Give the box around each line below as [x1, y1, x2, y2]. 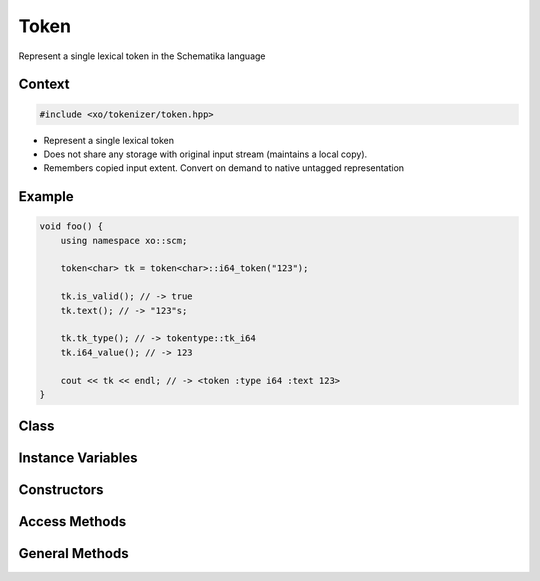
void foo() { [39, 221, 104, 232]
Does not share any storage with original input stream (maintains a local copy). [43, 148, 368, 160]
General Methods [18, 545, 129, 562]
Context [18, 76, 70, 93]
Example [18, 188, 74, 205]
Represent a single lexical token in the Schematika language [18, 50, 266, 62]
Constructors [18, 481, 104, 499]
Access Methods [18, 513, 127, 530]
